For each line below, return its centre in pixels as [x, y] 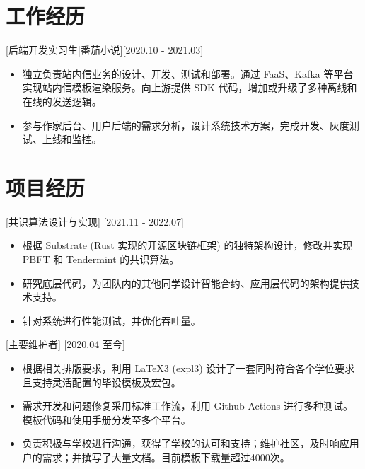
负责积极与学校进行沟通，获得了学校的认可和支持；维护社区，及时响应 [186, 443]
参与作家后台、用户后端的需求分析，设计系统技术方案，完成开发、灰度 [186, 125]
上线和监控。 [72, 139]
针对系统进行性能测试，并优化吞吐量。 [111, 320]
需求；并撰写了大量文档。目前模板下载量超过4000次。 [166, 457]
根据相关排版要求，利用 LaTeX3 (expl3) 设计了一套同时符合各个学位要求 [189, 367]
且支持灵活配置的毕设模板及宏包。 [102, 382]
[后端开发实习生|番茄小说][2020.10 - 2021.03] [105, 50]
